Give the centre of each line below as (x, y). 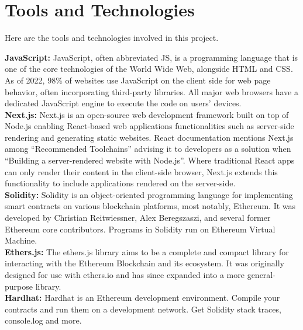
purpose (19, 286)
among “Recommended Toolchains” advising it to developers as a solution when (148, 149)
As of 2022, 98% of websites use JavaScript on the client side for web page (138, 80)
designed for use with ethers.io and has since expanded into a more (125, 275)
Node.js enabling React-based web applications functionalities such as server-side (149, 126)
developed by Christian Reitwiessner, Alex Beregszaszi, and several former (138, 218)
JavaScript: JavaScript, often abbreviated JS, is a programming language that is (151, 57)
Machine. (21, 240)
